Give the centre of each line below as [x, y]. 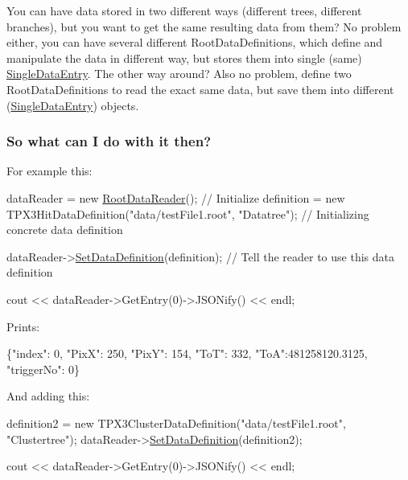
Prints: [23, 326]
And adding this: [48, 396]
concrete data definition [65, 230]
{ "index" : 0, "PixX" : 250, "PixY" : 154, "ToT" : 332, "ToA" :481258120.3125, [187, 353]
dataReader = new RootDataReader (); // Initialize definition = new [176, 197]
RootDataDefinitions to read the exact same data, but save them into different [200, 89]
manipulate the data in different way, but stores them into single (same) [184, 57]
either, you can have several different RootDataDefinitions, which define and [195, 42]
